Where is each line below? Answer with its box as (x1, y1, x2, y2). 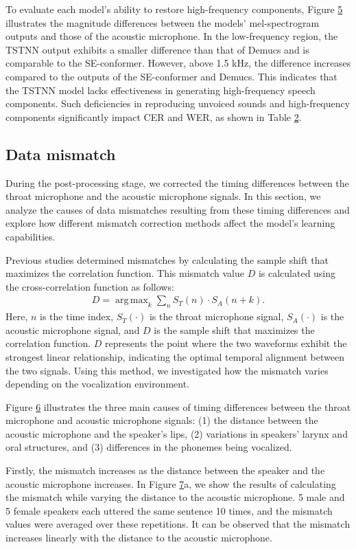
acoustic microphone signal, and (5, 322, 140, 337)
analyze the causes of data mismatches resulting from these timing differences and (5, 202, 350, 216)
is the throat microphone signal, (149, 309, 284, 324)
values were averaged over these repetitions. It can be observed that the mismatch (5, 517, 351, 531)
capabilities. (5, 229, 56, 243)
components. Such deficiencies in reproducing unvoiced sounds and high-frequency (5, 96, 351, 111)
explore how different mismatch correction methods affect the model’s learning (5, 216, 335, 230)
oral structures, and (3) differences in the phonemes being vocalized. (5, 440, 292, 454)
